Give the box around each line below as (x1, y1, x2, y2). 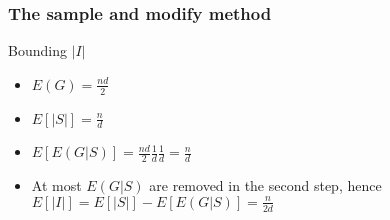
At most (31, 175, 82, 196)
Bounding (8, 40, 67, 61)
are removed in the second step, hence (149, 175, 382, 196)
